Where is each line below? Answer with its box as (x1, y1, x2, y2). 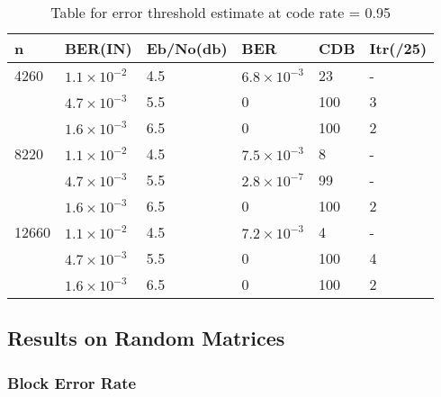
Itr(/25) (369, 38, 427, 59)
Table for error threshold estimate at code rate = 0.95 (50, 2, 391, 23)
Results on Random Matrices (7, 324, 285, 352)
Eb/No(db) (146, 38, 228, 59)
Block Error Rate (7, 371, 137, 393)
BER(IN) (65, 38, 132, 59)
